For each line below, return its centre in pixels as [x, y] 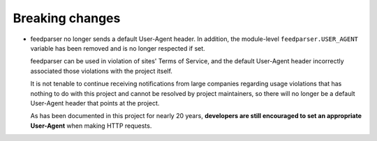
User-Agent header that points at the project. [95, 103]
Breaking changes [67, 18]
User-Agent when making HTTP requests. [91, 126]
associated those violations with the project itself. [101, 71]
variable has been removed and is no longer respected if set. [118, 48]
